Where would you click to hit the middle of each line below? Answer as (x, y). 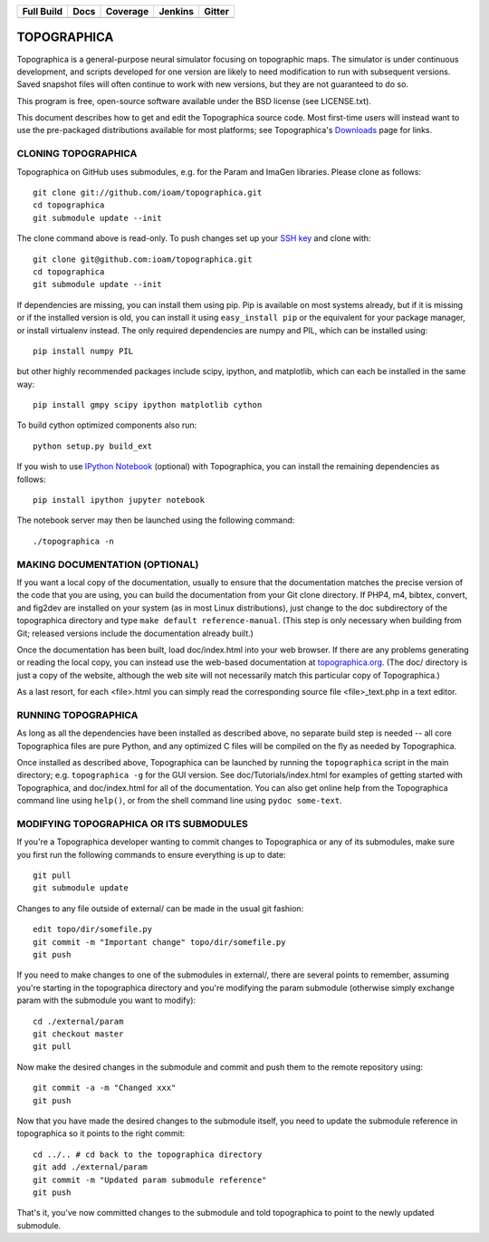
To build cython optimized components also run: (107, 425)
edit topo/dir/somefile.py (93, 929)
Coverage (127, 11)
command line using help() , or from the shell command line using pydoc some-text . (180, 801)
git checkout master (78, 1034)
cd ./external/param (78, 1021)
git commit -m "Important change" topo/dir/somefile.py (159, 942)
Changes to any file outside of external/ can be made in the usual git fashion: (160, 908)
